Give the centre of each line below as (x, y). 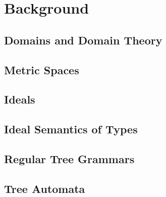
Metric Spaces (42, 69)
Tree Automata (45, 188)
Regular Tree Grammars (69, 158)
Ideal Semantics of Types (71, 129)
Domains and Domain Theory (83, 40)
